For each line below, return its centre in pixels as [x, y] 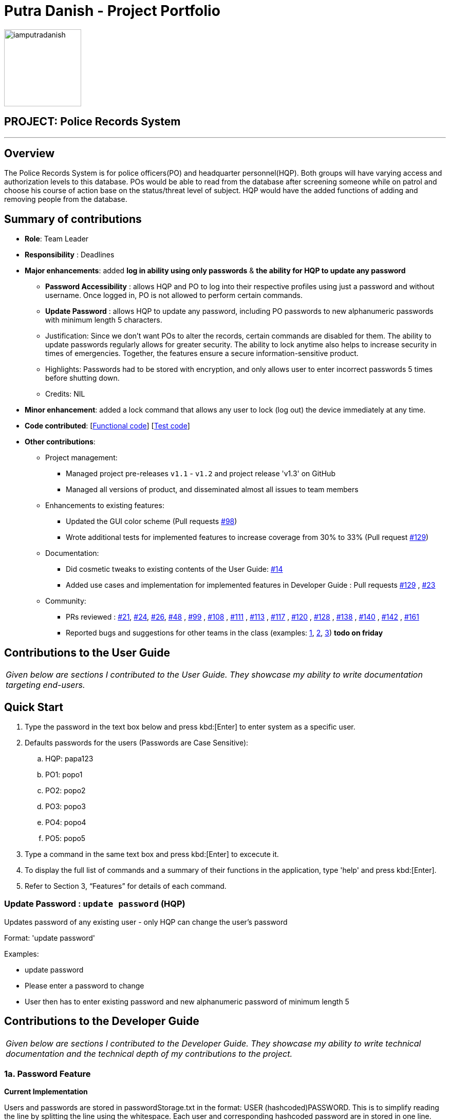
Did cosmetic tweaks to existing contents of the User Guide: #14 [174, 569]
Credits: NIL [65, 394]
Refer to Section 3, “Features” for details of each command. [126, 886]
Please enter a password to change [85, 985]
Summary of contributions [73, 219]
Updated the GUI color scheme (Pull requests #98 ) [152, 521]
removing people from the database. [66, 199]
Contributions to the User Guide [87, 652]
